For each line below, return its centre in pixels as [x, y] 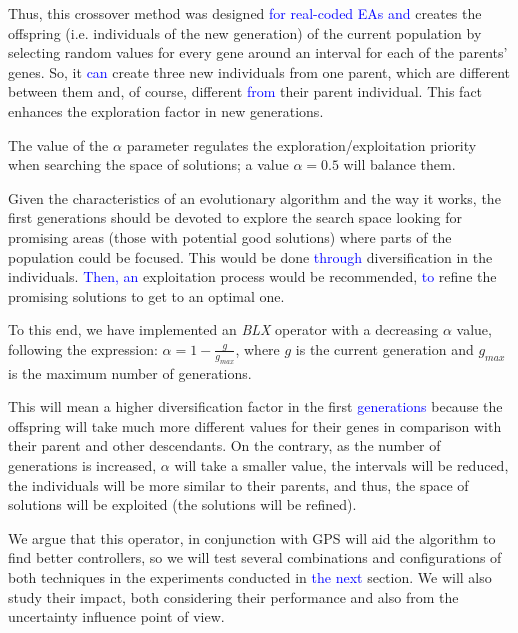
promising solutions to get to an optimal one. [146, 295]
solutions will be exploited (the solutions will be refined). [182, 504]
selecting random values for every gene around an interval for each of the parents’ [258, 52]
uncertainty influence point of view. [116, 616]
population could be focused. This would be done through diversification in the [250, 256]
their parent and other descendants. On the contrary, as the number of [224, 445]
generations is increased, [82, 465]
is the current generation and [384, 348]
